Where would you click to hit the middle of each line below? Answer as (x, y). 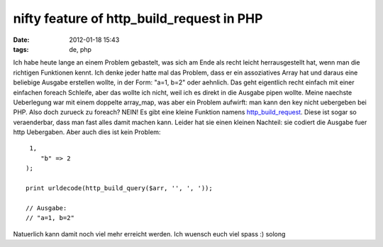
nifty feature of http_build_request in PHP (138, 18)
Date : (21, 40)
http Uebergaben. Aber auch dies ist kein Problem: (87, 132)
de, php (81, 49)
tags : (21, 49)
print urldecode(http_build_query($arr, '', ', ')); (119, 188)
